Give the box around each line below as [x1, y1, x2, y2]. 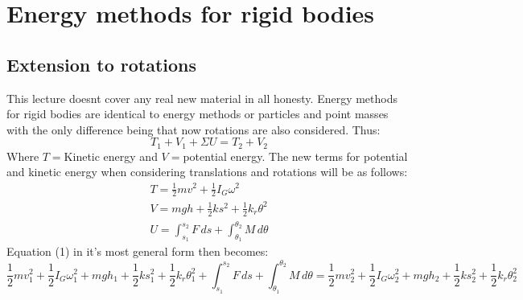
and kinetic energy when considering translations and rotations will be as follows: [6, 163, 408, 180]
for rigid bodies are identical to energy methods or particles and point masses [6, 105, 389, 122]
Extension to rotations [6, 51, 197, 76]
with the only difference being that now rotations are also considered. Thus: [6, 121, 381, 138]
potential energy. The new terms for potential [183, 147, 408, 164]
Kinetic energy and [64, 147, 158, 164]
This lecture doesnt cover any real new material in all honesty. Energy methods [6, 89, 398, 106]
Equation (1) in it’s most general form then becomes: [6, 243, 269, 260]
